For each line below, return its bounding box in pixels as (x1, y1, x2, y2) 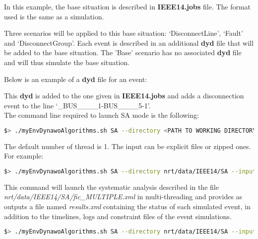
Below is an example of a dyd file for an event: (4, 74, 147, 84)
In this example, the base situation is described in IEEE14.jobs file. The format (4, 1, 251, 11)
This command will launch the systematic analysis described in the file (4, 181, 219, 192)
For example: (4, 151, 44, 161)
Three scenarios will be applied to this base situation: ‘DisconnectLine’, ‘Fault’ (4, 28, 243, 38)
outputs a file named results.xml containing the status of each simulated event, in (4, 201, 251, 212)
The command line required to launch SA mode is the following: (4, 110, 199, 120)
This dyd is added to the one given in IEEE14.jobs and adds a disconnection (4, 90, 244, 101)
